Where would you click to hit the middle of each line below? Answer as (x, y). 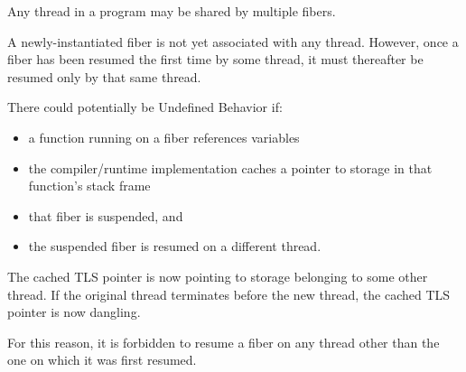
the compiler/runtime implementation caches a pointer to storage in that (230, 167)
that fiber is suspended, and (106, 215)
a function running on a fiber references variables (164, 137)
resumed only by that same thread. (104, 76)
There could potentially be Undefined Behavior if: (145, 107)
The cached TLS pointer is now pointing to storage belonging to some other (218, 276)
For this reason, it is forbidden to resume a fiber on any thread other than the (224, 342)
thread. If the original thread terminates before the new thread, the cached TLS (229, 294)
